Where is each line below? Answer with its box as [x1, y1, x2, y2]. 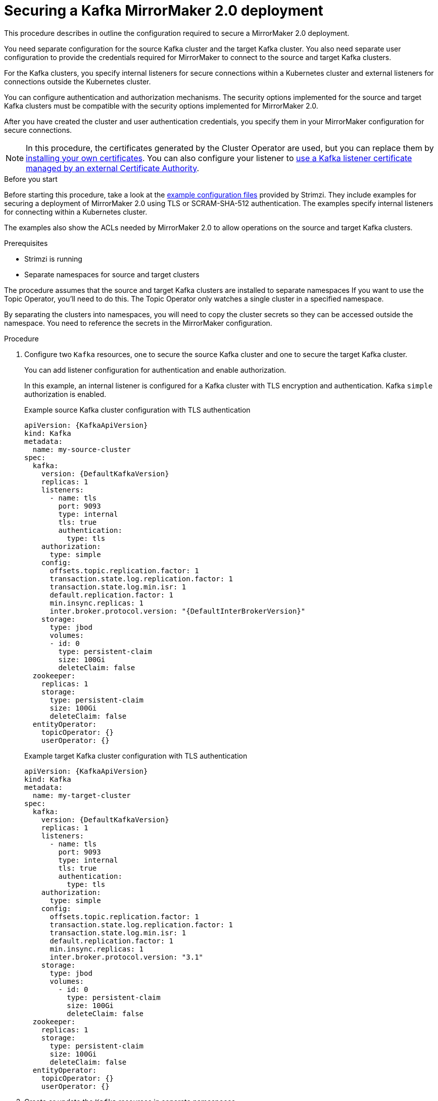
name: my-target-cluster [32, 791, 131, 799]
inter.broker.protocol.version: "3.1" [50, 953, 204, 961]
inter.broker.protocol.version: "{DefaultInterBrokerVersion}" [50, 607, 306, 615]
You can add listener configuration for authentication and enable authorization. [24, 365, 286, 374]
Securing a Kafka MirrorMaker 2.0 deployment [4, 2, 323, 19]
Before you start [4, 174, 58, 183]
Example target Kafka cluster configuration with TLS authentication [24, 751, 248, 760]
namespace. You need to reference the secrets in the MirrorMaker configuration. [4, 318, 272, 327]
